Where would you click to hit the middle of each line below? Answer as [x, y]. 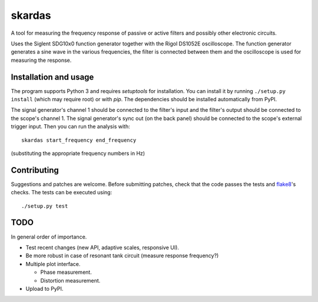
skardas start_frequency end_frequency [79, 140]
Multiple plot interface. [53, 264]
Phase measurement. [66, 272]
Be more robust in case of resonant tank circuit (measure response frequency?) [122, 255]
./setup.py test [45, 206]
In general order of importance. [49, 237]
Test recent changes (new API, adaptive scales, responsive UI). [102, 247]
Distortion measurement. [70, 280]
